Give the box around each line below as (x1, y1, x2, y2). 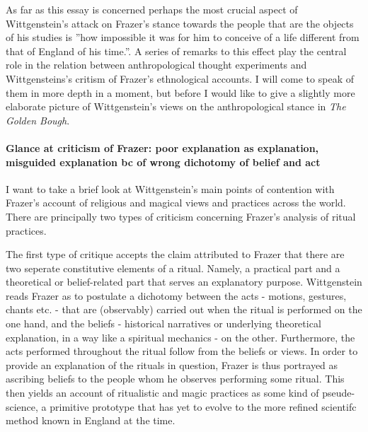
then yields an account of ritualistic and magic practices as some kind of (6, 385, 319, 400)
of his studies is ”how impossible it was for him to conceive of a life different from (6, 30, 360, 45)
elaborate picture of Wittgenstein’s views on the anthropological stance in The (6, 99, 346, 114)
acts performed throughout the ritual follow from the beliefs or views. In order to (6, 344, 358, 358)
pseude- (322, 385, 355, 400)
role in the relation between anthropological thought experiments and (6, 57, 307, 72)
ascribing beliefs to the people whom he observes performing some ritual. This (6, 371, 345, 386)
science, (6, 399, 38, 414)
